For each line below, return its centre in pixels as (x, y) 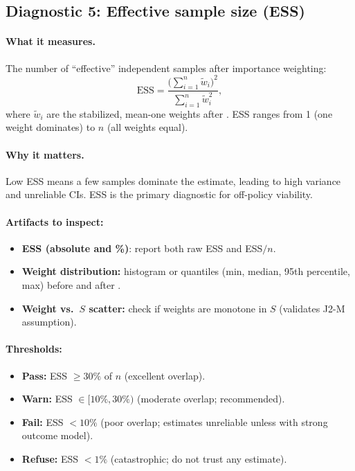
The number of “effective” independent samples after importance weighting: (166, 68)
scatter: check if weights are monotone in (178, 308)
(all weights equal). (147, 127)
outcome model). (57, 435)
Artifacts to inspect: (55, 221)
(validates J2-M (312, 308)
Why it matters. (45, 154)
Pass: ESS (45, 375)
